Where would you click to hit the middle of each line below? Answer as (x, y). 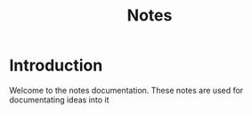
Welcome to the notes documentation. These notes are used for (126, 90)
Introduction (56, 65)
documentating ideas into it (59, 100)
